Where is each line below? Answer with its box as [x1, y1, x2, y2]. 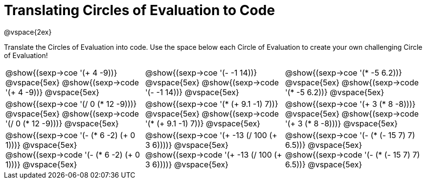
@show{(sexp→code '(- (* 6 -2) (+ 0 [5, 149, 140, 160]
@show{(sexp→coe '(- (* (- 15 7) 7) [285, 130, 415, 140]
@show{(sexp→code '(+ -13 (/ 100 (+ [145, 149, 282, 160]
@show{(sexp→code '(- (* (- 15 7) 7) [285, 149, 420, 160]
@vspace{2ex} [4, 27, 52, 36]
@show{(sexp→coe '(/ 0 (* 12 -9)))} [5, 99, 137, 109]
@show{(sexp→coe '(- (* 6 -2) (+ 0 [5, 130, 135, 140]
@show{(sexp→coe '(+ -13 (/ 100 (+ [145, 130, 277, 140]
